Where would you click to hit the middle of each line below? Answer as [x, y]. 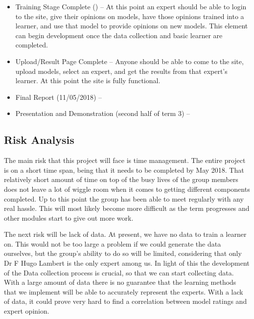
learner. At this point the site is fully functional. [88, 80]
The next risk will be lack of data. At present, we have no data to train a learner [125, 234]
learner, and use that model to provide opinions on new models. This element [132, 26]
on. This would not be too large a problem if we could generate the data [113, 243]
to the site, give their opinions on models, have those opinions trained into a [130, 16]
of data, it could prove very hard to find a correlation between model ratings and [126, 301]
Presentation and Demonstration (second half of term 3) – [103, 113]
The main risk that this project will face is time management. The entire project [125, 160]
